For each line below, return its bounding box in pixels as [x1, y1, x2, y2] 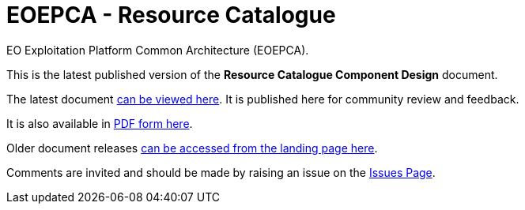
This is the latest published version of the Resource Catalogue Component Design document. [6, 67, 498, 81]
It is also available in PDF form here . [6, 116, 193, 130]
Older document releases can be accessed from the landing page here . [6, 141, 378, 155]
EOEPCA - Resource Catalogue [6, 2, 336, 28]
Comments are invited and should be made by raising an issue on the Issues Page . [6, 165, 436, 179]
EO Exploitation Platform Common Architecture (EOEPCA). [6, 43, 309, 57]
